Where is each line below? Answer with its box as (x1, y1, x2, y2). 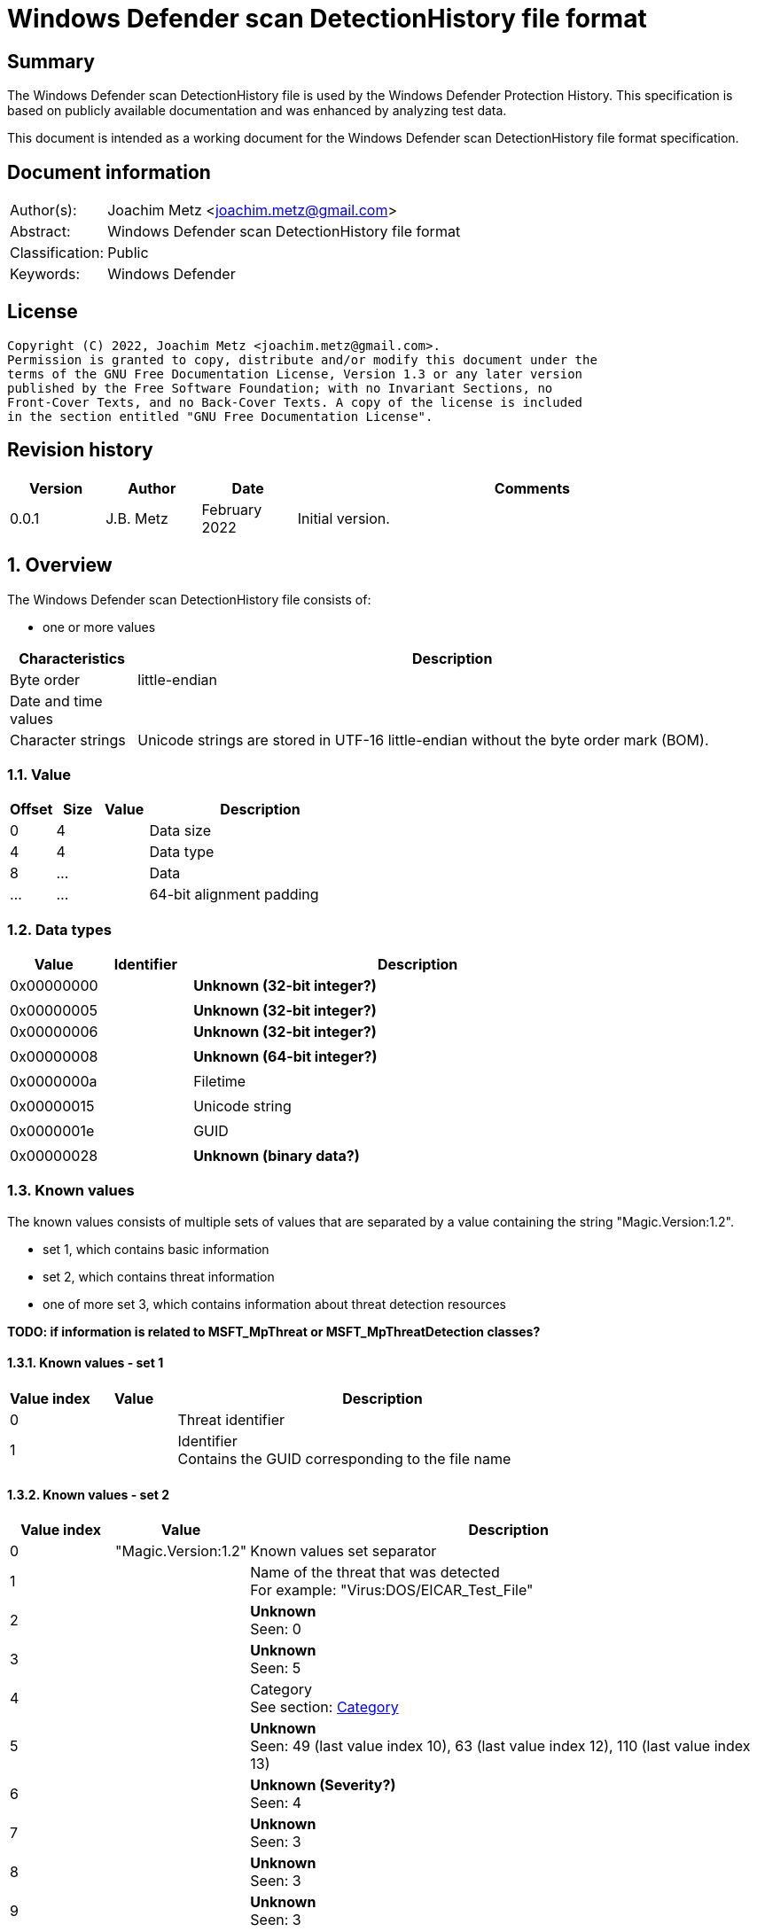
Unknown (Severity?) (250, 1776, 396, 1795)
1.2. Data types (7, 920, 112, 939)
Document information (7, 160, 211, 183)
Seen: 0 (250, 1620, 301, 1639)
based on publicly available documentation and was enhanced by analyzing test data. (7, 103, 507, 119)
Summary (7, 50, 95, 73)
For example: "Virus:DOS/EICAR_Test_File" (250, 1581, 534, 1600)
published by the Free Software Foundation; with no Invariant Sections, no (7, 380, 553, 395)
